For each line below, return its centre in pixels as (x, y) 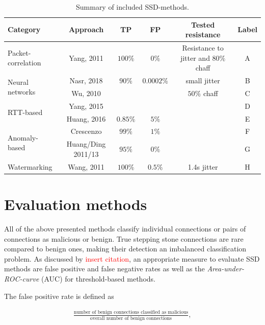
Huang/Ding (86, 144)
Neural (18, 82)
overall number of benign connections (131, 318)
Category (24, 29)
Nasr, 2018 (86, 80)
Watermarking (30, 166)
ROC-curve (22, 278)
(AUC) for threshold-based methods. (98, 278)
